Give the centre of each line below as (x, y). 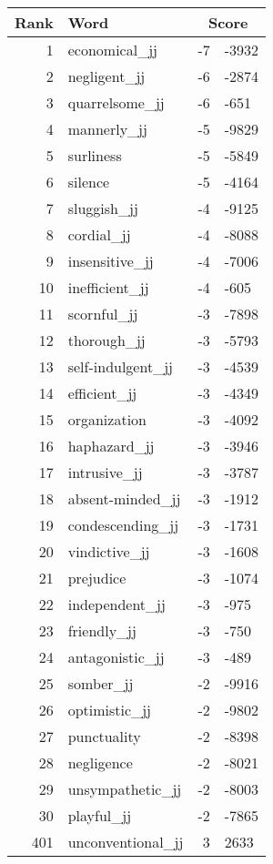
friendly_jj (102, 630)
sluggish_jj (103, 208)
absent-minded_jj (124, 498)
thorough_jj (106, 340)
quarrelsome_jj (116, 102)
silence (89, 182)
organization (107, 419)
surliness (95, 155)
